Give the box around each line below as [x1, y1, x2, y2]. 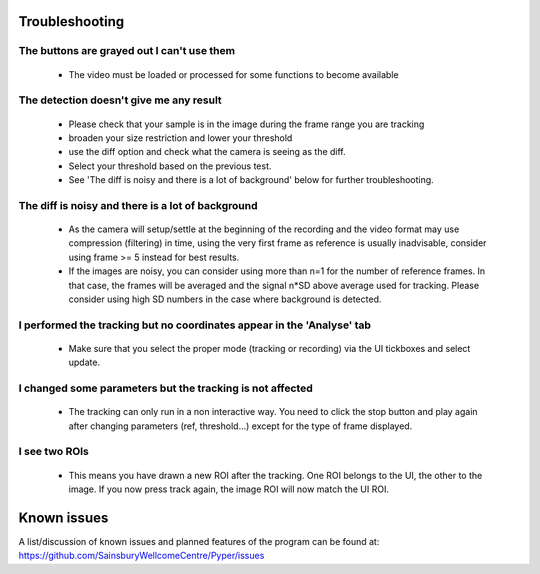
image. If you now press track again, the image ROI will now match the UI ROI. [68, 483, 390, 495]
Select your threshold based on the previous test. [68, 160, 272, 172]
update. [68, 356, 100, 369]
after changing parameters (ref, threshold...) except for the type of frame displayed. [68, 420, 413, 432]
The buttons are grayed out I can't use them [18, 44, 235, 58]
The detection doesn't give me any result [18, 93, 222, 107]
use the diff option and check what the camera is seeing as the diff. [68, 146, 347, 158]
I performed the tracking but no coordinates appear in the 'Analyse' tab [18, 318, 372, 332]
